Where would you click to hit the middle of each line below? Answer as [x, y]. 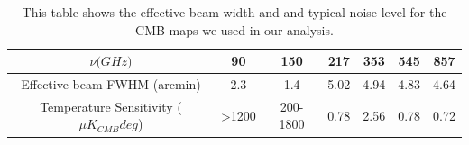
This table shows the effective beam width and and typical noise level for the [234, 12]
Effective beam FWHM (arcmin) [111, 84]
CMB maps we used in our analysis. [234, 29]
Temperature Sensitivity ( [111, 106]
